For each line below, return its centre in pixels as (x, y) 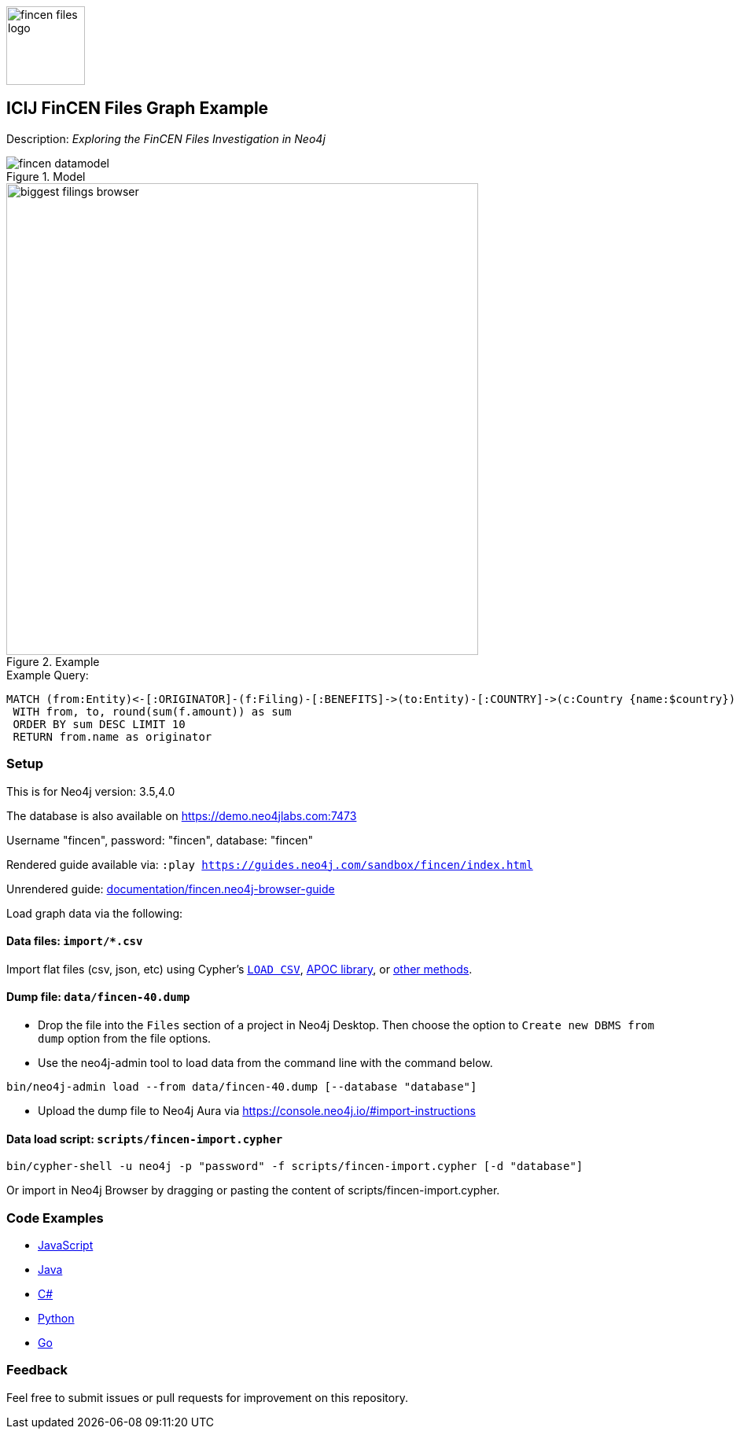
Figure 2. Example (53, 661)
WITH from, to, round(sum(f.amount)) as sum (152, 711)
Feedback (37, 1370)
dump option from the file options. (125, 1039)
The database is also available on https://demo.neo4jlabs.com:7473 (182, 815)
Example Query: (48, 675)
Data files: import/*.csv (75, 941)
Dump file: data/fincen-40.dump (98, 997)
